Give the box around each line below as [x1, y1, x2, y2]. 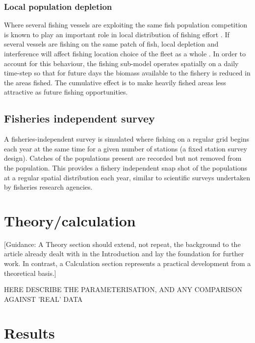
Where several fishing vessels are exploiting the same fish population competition [4, 20, 248, 30]
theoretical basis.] [4, 268, 56, 278]
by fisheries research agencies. [4, 182, 93, 192]
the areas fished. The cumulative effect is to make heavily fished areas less [4, 77, 226, 87]
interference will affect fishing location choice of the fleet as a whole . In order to [4, 49, 246, 58]
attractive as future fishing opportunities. [4, 87, 128, 97]
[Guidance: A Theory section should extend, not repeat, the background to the [4, 239, 241, 249]
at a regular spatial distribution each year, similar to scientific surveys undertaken [4, 172, 251, 182]
